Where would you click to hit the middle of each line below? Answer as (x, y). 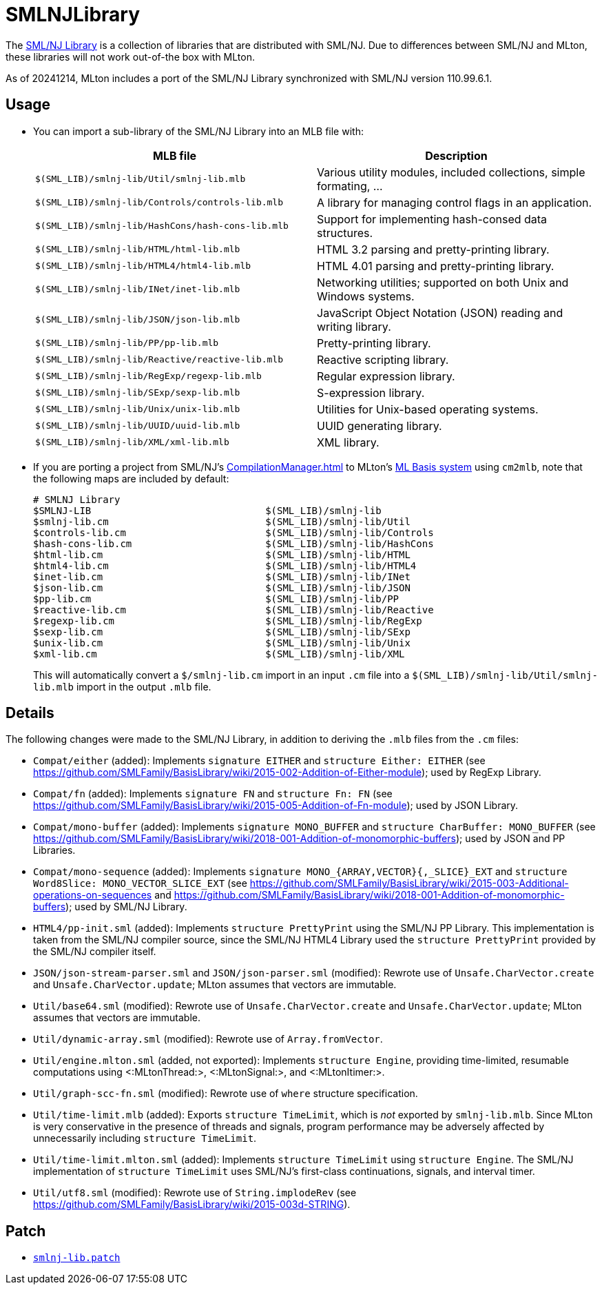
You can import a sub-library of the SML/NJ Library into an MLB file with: (198, 131)
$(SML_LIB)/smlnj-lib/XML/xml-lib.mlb (132, 442)
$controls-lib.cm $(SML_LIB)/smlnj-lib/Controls (233, 532)
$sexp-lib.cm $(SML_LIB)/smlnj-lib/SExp (222, 632)
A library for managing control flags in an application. (455, 202)
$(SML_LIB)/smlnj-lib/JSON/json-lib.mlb (138, 320)
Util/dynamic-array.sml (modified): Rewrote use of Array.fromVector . (208, 1039)
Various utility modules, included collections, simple (451, 172)
